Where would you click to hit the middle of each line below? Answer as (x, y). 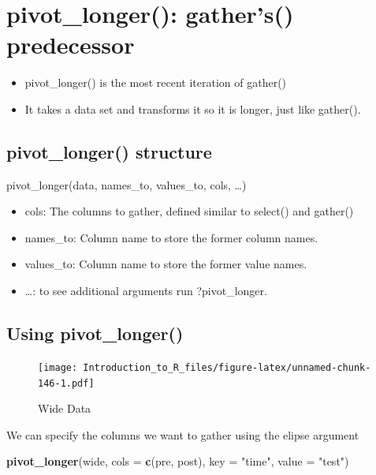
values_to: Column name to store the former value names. (166, 264)
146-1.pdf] (66, 383)
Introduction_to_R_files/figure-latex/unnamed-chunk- (227, 367)
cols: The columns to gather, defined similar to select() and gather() (189, 211)
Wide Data (65, 408)
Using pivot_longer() (95, 333)
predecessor (71, 45)
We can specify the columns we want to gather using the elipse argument (183, 434)
